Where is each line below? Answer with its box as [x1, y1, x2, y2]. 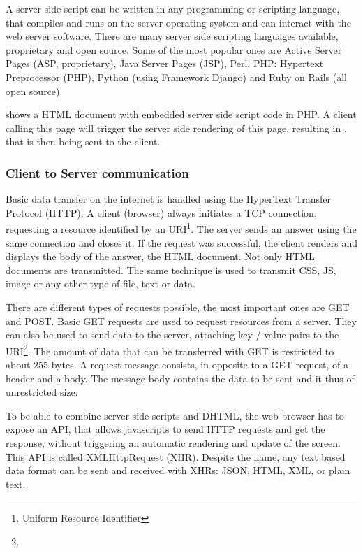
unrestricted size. [6, 385, 78, 399]
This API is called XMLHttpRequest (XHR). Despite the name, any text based [6, 449, 346, 464]
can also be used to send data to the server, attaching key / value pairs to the [6, 327, 339, 342]
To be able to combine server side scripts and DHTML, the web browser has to [6, 408, 344, 422]
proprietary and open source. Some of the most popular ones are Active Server [6, 42, 342, 57]
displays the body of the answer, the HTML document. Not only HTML [6, 249, 315, 264]
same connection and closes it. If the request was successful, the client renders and [6, 235, 357, 250]
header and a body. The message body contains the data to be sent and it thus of [6, 371, 355, 385]
